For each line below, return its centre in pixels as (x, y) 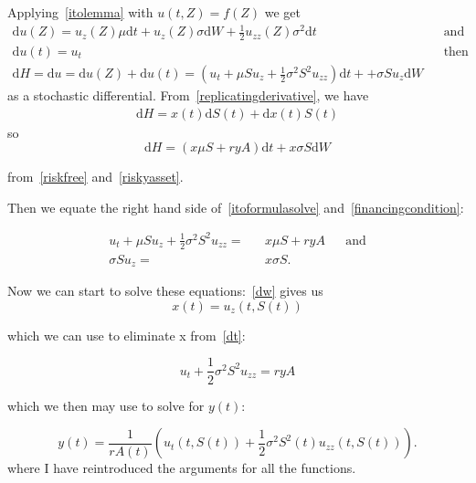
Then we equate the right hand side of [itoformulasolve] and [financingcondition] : (236, 207)
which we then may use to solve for (106, 405)
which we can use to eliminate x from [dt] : (127, 335)
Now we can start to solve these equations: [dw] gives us (165, 291)
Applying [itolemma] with (80, 12)
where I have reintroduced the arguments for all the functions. (182, 468)
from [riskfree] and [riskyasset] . (95, 177)
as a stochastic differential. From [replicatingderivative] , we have (188, 95)
